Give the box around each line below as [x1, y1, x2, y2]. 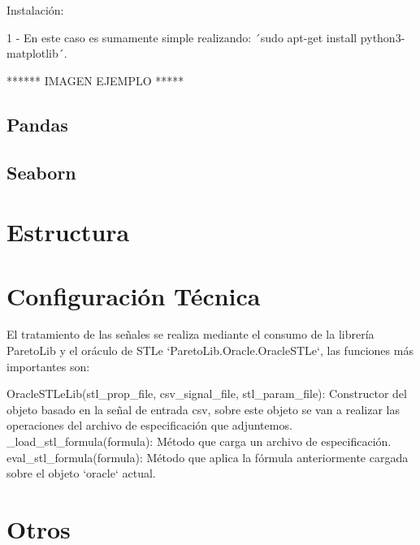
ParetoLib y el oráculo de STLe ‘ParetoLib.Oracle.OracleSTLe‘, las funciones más [6, 342, 414, 359]
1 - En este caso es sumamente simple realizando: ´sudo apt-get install [6, 28, 357, 45]
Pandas [6, 111, 68, 136]
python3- [360, 28, 405, 45]
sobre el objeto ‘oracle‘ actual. [6, 465, 156, 482]
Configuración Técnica [6, 279, 261, 312]
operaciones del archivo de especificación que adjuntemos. [6, 417, 292, 434]
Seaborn [6, 159, 76, 184]
